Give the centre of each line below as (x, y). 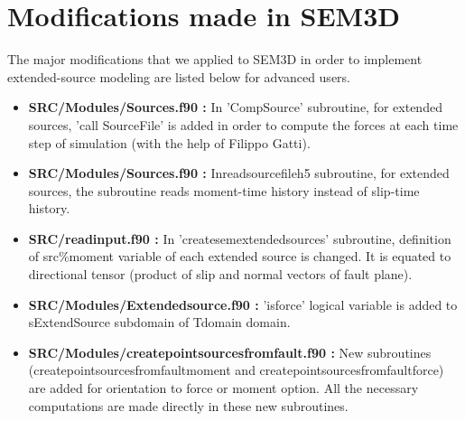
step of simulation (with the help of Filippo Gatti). (169, 142)
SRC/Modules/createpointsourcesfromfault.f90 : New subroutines (230, 352)
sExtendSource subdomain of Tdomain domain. (159, 322)
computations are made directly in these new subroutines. (188, 405)
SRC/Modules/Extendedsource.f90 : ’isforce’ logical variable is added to (243, 304)
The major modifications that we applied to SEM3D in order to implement (215, 59)
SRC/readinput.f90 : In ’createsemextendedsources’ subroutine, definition (240, 238)
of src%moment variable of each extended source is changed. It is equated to (240, 256)
